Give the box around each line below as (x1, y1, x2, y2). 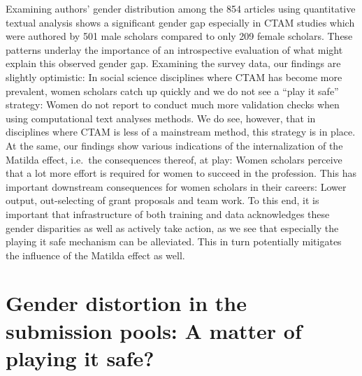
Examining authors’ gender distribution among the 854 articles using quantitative (6, 1, 356, 15)
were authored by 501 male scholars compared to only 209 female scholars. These (6, 29, 353, 43)
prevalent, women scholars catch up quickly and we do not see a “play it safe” (6, 83, 339, 98)
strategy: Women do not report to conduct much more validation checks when (6, 97, 340, 112)
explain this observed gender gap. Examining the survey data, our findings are (6, 56, 341, 71)
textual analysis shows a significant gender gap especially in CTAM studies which (6, 15, 355, 29)
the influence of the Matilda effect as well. (6, 247, 185, 262)
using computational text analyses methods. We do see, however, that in (6, 110, 316, 125)
